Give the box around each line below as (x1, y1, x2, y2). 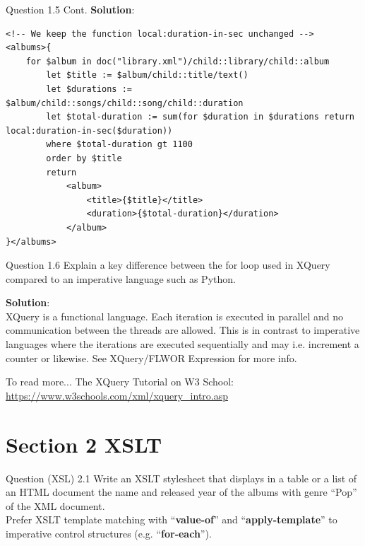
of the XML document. (6, 498, 105, 513)
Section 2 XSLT (6, 429, 162, 458)
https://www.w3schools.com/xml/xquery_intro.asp (6, 388, 229, 402)
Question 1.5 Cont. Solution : (6, 2, 135, 16)
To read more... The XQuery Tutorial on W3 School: (6, 374, 234, 389)
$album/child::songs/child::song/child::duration (6, 98, 244, 108)
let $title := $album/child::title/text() (46, 70, 249, 81)
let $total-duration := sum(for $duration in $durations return (46, 112, 354, 122)
